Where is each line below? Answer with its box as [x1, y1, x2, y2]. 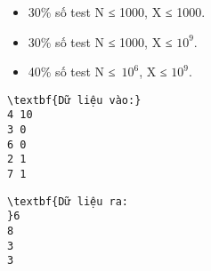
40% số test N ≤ [28, 62, 116, 81]
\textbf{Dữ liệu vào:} [7, 93, 142, 107]
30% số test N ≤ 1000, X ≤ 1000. [28, 3, 206, 20]
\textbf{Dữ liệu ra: [7, 195, 129, 208]
